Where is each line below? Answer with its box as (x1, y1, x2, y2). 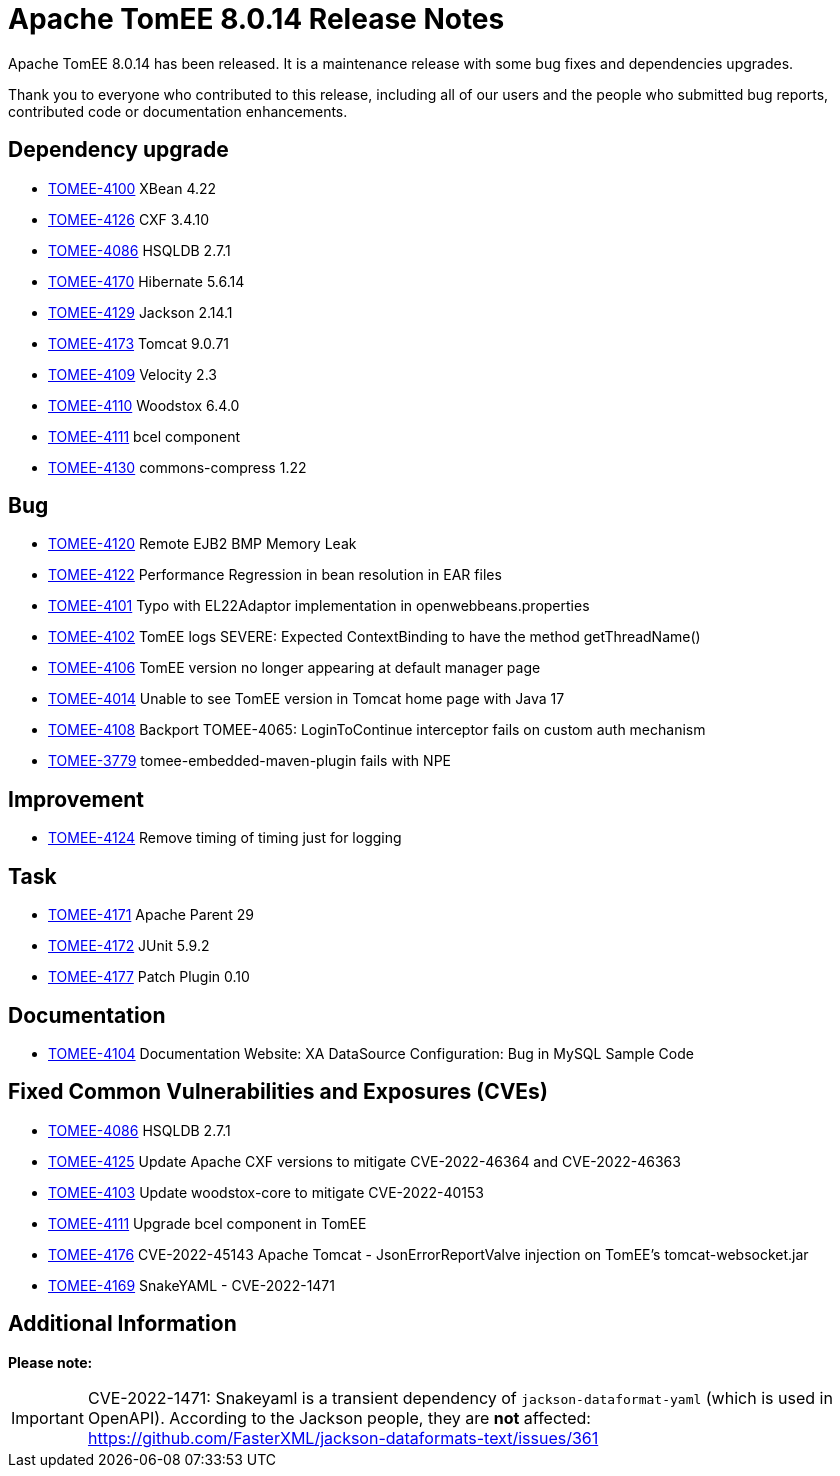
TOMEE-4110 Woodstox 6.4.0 (48, 396, 240, 414)
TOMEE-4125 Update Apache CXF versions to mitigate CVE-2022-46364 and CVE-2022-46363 (48, 1152, 681, 1170)
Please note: (8, 1353, 93, 1371)
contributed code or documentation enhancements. (8, 102, 348, 120)
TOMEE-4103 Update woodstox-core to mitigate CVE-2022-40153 (48, 1183, 484, 1201)
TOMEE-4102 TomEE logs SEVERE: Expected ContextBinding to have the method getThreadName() (48, 628, 701, 646)
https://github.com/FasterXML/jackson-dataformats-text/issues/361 (87, 1427, 599, 1448)
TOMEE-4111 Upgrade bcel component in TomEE (48, 1214, 367, 1232)
